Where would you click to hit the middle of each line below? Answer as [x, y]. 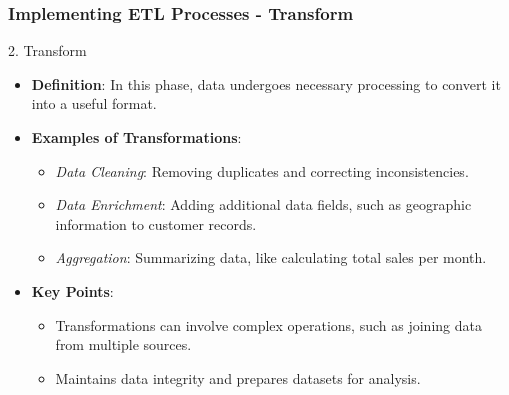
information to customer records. [156, 223]
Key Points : [72, 290]
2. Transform [47, 50]
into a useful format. [94, 103]
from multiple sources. [123, 344]
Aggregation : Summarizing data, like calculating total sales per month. [271, 257]
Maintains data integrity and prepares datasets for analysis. [238, 377]
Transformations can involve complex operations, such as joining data [268, 324]
